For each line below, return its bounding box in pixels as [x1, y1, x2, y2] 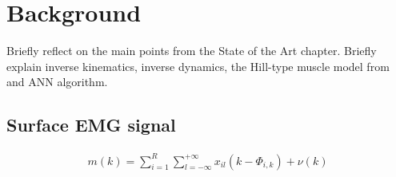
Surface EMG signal [6, 112, 176, 137]
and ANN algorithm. [6, 73, 108, 90]
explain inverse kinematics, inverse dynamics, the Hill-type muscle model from [6, 57, 390, 74]
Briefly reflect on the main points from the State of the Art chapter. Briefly [6, 42, 377, 59]
